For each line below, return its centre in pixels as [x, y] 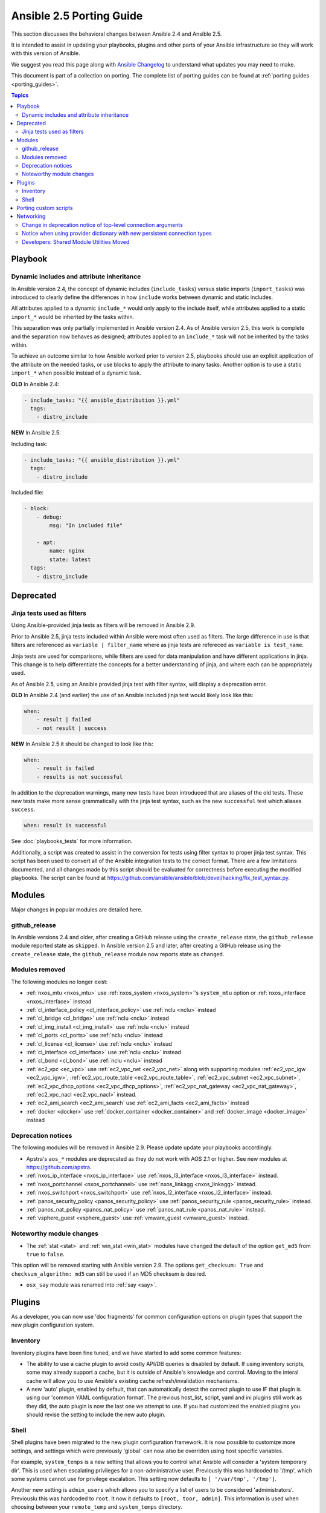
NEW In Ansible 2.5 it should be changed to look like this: [82, 744]
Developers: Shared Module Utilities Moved [76, 241]
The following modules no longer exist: [59, 982]
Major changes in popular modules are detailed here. [77, 909]
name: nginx [67, 551]
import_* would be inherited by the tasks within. [73, 317]
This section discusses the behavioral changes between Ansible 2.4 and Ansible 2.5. [117, 34]
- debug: [50, 517]
